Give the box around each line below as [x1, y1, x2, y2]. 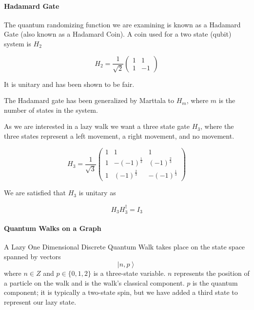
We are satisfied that [4, 187, 66, 198]
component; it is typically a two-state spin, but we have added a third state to [4, 287, 238, 297]
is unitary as [78, 187, 116, 198]
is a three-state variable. [93, 268, 166, 278]
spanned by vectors [4, 251, 61, 261]
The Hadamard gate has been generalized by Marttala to [4, 95, 175, 105]
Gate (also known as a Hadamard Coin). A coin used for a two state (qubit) [4, 29, 232, 39]
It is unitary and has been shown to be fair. [4, 79, 135, 89]
